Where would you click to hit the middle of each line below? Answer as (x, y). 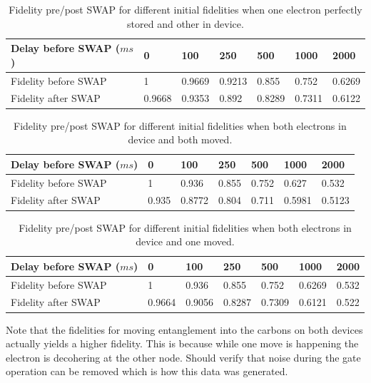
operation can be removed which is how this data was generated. (147, 371)
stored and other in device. (185, 23)
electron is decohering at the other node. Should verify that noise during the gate (183, 357)
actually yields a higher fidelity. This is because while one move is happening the (182, 343)
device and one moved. (185, 241)
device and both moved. (180, 139)
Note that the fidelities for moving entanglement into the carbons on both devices (184, 329)
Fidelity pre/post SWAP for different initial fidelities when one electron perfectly (185, 9)
